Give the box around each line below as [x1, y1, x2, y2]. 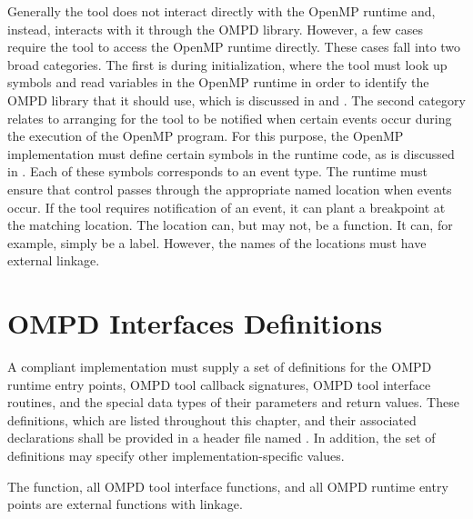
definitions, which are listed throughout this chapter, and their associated [7, 410, 417, 429]
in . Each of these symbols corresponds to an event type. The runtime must [7, 162, 428, 181]
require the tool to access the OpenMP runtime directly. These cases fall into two [7, 37, 461, 56]
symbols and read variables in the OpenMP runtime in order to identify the [7, 73, 429, 92]
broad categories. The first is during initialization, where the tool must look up [7, 55, 448, 74]
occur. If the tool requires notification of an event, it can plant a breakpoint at [7, 197, 446, 216]
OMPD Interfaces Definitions [7, 304, 383, 342]
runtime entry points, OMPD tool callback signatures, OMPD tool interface [7, 374, 431, 394]
